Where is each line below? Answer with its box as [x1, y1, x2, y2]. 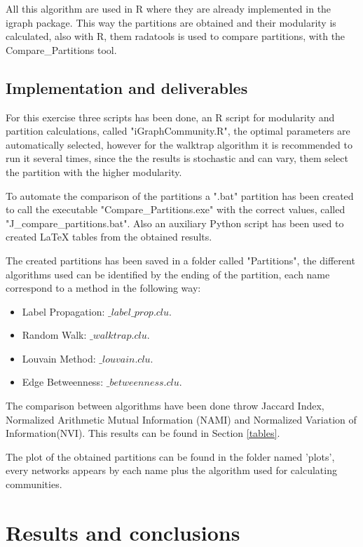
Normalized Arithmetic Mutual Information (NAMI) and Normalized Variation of [6, 412, 357, 426]
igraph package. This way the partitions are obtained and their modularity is [6, 15, 336, 29]
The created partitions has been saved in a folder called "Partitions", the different [6, 252, 355, 267]
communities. [6, 477, 62, 492]
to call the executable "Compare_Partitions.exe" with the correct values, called [6, 202, 345, 217]
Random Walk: [22, 327, 87, 342]
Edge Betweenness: [22, 374, 104, 389]
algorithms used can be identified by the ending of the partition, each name [6, 266, 330, 281]
